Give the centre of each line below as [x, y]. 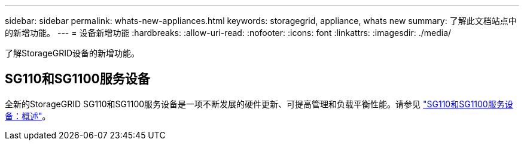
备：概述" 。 [28, 116]
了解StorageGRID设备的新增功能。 [72, 53]
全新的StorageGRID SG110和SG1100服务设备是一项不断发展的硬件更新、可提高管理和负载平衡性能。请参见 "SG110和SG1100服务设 [259, 104]
